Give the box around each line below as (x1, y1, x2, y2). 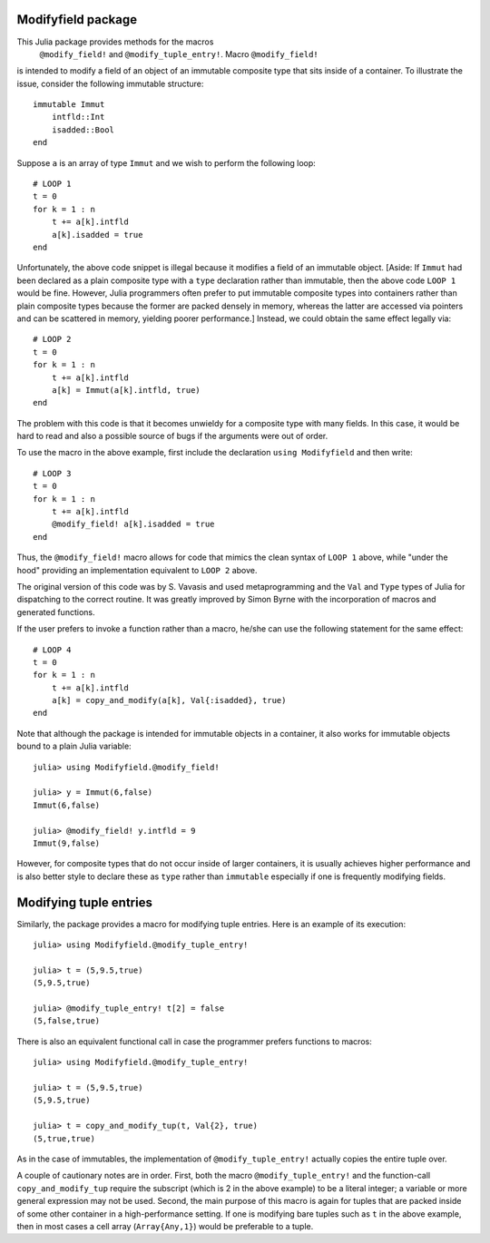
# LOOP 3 (33, 468, 72, 478)
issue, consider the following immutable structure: (16, 78, 204, 89)
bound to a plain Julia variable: (16, 740, 132, 752)
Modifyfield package (16, 12, 138, 27)
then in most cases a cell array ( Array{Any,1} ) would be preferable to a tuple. (16, 1220, 314, 1231)
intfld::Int (51, 112, 105, 122)
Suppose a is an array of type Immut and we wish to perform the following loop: (16, 157, 317, 168)
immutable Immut (33, 100, 105, 110)
